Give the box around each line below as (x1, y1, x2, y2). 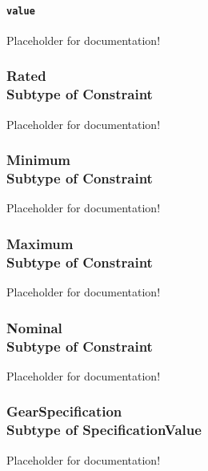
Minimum (6, 150, 71, 170)
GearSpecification (6, 401, 122, 421)
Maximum (6, 233, 74, 253)
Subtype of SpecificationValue (6, 420, 202, 440)
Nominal (6, 317, 62, 337)
